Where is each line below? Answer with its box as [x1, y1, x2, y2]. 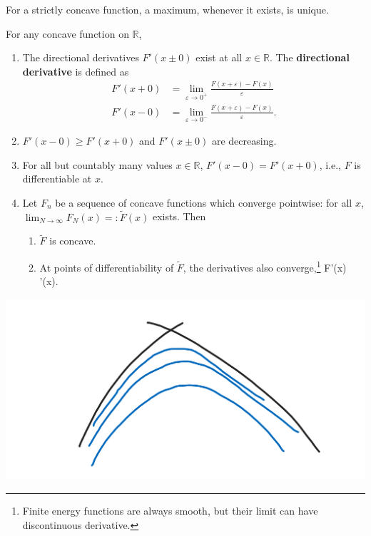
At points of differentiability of [39, 259, 174, 274]
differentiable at [22, 171, 92, 186]
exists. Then [152, 209, 206, 224]
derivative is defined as [22, 63, 129, 78]
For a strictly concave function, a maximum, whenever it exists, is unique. [6, 2, 329, 16]
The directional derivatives [22, 50, 139, 65]
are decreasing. [211, 133, 277, 148]
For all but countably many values [22, 157, 173, 172]
